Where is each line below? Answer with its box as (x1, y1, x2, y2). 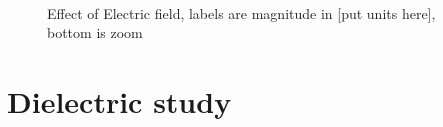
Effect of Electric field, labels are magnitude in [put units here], (47, 2, 436, 23)
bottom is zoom (47, 22, 143, 43)
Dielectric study (7, 80, 232, 121)
